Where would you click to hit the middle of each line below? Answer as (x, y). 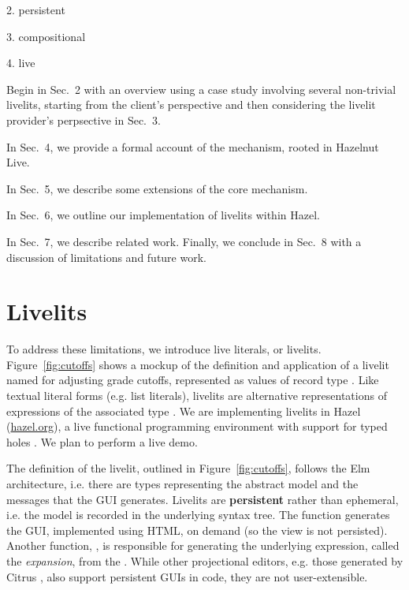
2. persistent (36, 9)
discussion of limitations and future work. (106, 257)
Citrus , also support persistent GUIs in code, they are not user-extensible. (187, 576)
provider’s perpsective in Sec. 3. (84, 119)
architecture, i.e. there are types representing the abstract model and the (182, 484)
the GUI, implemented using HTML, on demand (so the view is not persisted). (197, 530)
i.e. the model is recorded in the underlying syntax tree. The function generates (198, 515)
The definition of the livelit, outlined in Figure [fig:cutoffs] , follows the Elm (188, 468)
